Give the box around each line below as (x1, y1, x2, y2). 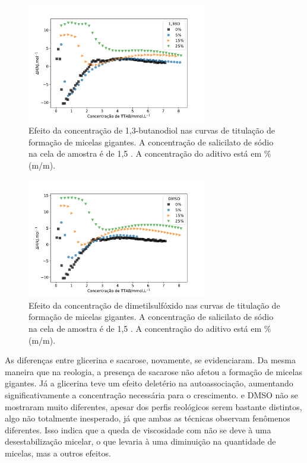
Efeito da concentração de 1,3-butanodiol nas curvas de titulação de (29, 124, 275, 137)
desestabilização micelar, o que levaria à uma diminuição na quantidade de (5, 435, 276, 448)
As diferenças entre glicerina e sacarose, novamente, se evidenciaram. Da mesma (5, 354, 296, 366)
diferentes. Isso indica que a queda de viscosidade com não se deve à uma (5, 423, 271, 436)
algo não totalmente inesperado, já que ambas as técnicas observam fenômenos (5, 412, 290, 424)
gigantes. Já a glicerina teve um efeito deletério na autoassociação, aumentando (5, 377, 293, 389)
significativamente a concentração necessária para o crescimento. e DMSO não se (5, 389, 298, 401)
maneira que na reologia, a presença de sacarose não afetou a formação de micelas (5, 365, 302, 378)
